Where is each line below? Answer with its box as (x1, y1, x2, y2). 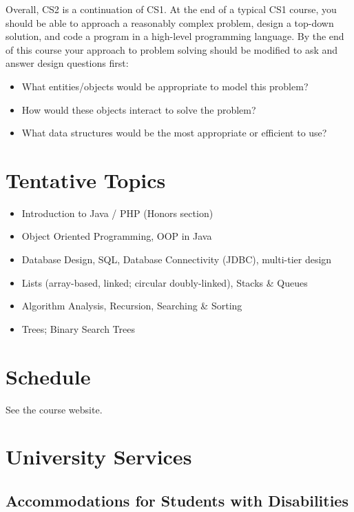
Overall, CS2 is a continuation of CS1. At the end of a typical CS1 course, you (6, 2, 337, 16)
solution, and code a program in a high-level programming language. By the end (6, 29, 344, 43)
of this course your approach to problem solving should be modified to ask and (6, 42, 338, 57)
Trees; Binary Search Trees (21, 321, 136, 336)
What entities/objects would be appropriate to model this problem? (21, 79, 309, 93)
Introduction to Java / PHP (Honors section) (21, 205, 214, 220)
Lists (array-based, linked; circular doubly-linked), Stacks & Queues (21, 275, 308, 289)
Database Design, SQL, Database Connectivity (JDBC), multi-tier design (21, 252, 332, 267)
